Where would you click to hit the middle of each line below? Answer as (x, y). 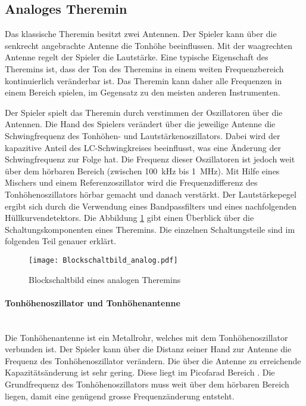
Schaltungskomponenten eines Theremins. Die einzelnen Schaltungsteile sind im (150, 229)
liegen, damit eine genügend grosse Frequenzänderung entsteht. (120, 396)
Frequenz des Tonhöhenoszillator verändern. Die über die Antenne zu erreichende (153, 360)
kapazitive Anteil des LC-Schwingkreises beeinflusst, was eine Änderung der (143, 147)
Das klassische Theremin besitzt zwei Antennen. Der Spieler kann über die (141, 34)
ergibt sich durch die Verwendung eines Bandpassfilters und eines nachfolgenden (151, 206)
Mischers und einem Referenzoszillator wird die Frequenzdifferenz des (131, 182)
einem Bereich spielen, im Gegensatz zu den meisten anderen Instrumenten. (143, 92)
